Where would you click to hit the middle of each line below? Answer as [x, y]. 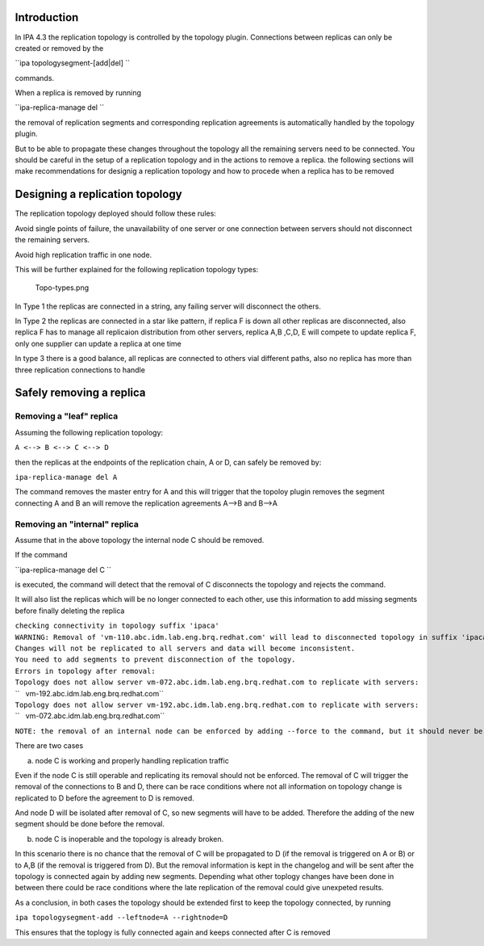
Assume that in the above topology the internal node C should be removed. [140, 540]
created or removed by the [59, 48]
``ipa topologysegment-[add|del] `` [73, 63]
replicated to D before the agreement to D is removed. [104, 798]
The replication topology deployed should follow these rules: [116, 213]
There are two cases [49, 746]
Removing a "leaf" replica [67, 416]
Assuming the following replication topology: [89, 432]
